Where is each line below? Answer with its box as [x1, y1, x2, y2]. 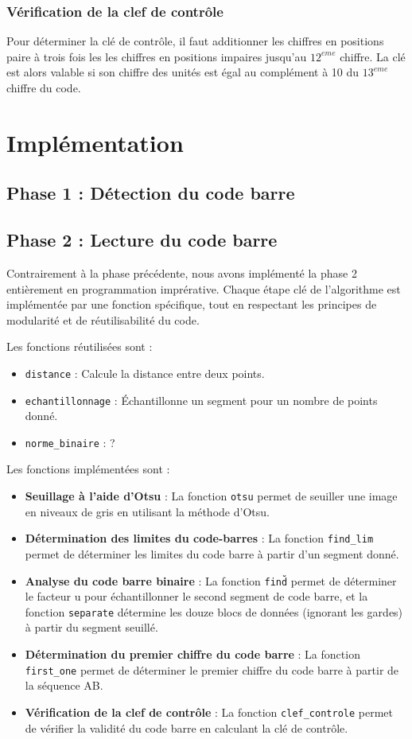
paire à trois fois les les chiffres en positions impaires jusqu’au [6, 48, 307, 64]
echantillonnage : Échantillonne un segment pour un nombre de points [25, 391, 378, 408]
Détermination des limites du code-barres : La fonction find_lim [25, 530, 374, 546]
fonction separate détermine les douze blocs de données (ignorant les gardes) [25, 603, 403, 620]
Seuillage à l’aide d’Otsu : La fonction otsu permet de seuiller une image [25, 488, 398, 504]
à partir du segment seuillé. [25, 619, 158, 636]
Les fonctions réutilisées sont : [6, 338, 153, 355]
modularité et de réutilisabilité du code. [6, 311, 200, 328]
